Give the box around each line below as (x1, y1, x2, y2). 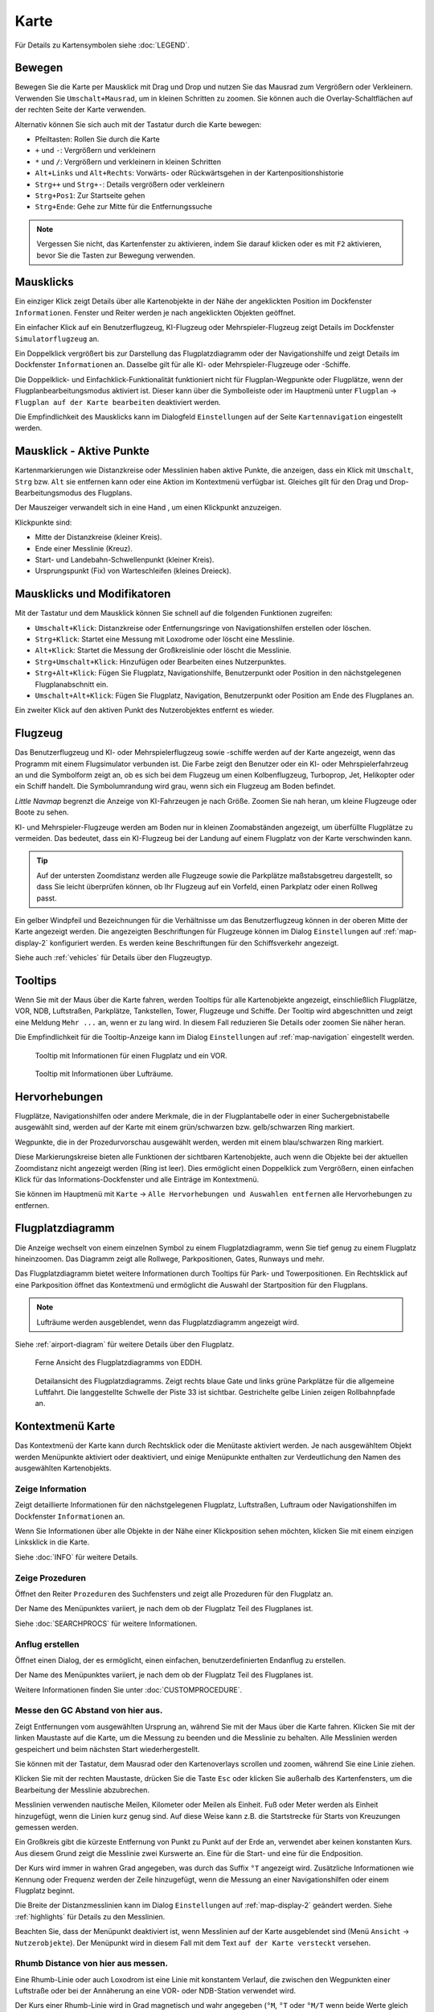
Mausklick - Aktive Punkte (14, 444, 150, 458)
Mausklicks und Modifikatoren (14, 588, 171, 601)
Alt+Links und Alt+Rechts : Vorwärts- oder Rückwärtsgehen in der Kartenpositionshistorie (35, 168, 345, 178)
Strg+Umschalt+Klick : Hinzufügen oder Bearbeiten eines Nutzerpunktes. (35, 657, 287, 666)
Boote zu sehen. (14, 807, 69, 817)
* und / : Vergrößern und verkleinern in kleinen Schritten (35, 157, 221, 167)
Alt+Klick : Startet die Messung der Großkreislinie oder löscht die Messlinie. (35, 645, 292, 655)
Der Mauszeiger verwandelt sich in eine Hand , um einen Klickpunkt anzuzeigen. (14, 503, 281, 513)
